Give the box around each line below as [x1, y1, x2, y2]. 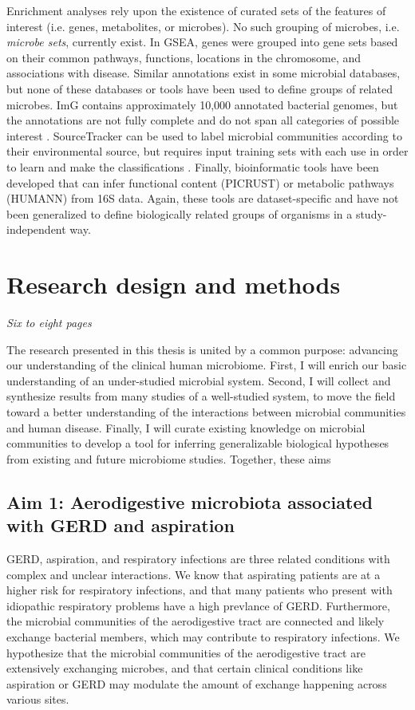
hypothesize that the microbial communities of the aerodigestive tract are [6, 644, 366, 661]
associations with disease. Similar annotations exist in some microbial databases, [6, 65, 401, 81]
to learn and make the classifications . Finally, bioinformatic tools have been [6, 158, 379, 175]
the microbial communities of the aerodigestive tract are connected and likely [6, 613, 385, 629]
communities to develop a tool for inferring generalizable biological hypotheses [6, 435, 389, 452]
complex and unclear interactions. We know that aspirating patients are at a [6, 566, 381, 582]
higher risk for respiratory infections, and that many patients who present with [6, 582, 393, 598]
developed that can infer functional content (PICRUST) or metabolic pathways [6, 174, 394, 191]
